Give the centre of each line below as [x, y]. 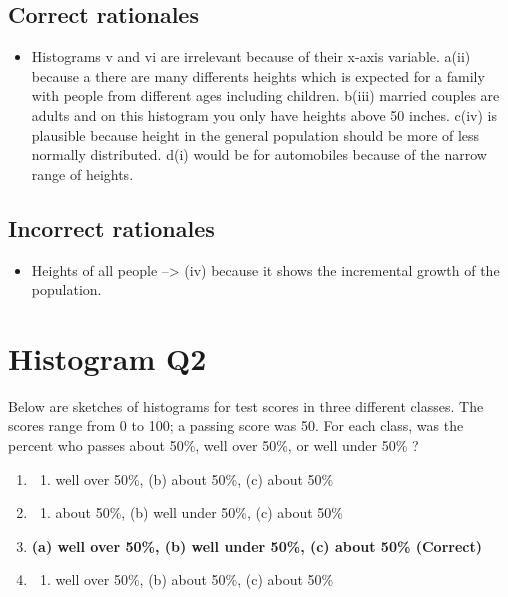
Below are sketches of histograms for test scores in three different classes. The [246, 405]
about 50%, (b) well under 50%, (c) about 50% [199, 512]
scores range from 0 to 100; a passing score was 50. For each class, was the [236, 425]
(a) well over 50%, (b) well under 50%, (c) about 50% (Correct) [256, 545]
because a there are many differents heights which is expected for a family [258, 75]
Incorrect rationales [111, 227]
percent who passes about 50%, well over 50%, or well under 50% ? [213, 445]
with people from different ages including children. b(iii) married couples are [265, 95]
